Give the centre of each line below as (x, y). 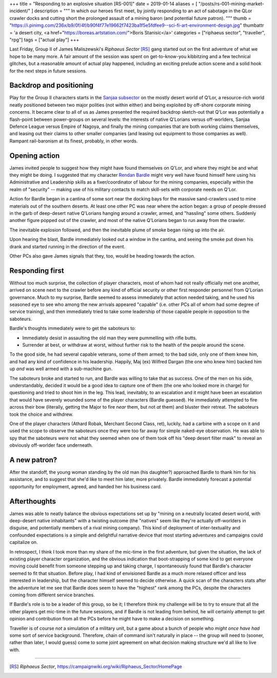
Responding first (37, 271)
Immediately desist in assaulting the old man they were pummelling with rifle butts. (110, 338)
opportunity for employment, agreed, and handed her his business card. (86, 486)
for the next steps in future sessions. (48, 71)
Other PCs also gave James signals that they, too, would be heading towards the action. (102, 256)
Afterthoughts (33, 501)
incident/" (20, 11)
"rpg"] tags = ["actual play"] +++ (44, 40)
